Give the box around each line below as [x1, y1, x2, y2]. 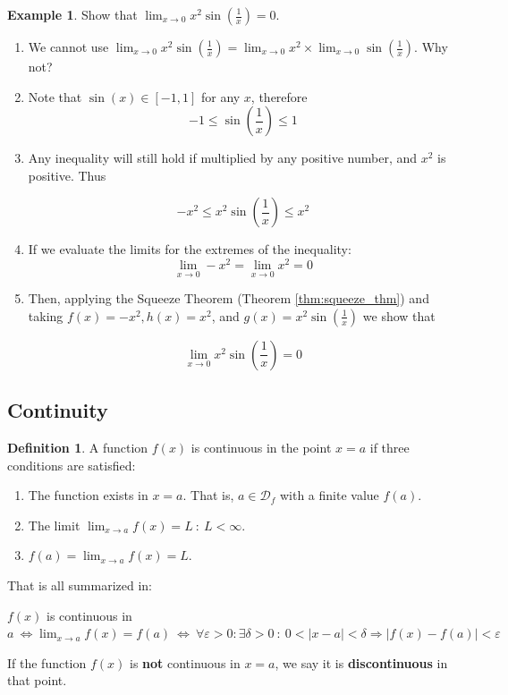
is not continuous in [129, 653, 241, 672]
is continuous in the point [190, 438, 332, 457]
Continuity [7, 396, 108, 424]
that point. [7, 671, 67, 690]
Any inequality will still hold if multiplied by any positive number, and [28, 148, 418, 167]
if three [369, 438, 410, 457]
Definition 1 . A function [7, 438, 148, 457]
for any [200, 87, 241, 106]
